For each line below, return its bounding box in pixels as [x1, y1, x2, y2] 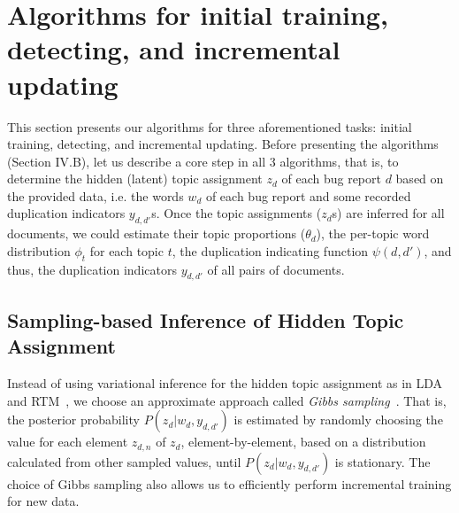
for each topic [89, 241, 164, 260]
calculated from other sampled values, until [7, 452, 241, 470]
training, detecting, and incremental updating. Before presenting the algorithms [7, 135, 439, 153]
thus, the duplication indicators [7, 260, 177, 278]
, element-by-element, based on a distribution [180, 432, 426, 451]
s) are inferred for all [332, 204, 445, 222]
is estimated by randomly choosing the [233, 410, 443, 429]
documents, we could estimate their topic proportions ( [7, 224, 306, 243]
